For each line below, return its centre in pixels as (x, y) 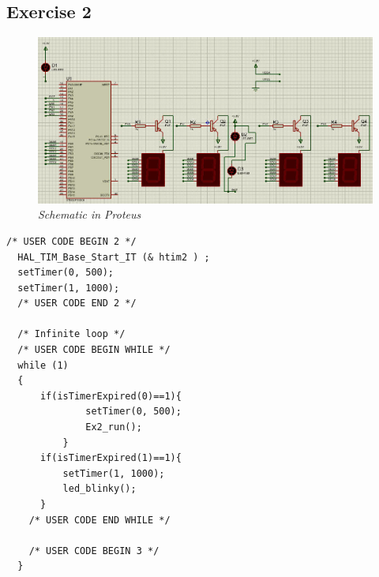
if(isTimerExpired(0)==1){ (111, 396)
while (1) (43, 365)
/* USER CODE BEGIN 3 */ (94, 551)
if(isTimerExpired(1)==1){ (111, 458)
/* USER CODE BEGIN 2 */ (71, 241)
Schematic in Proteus (90, 214)
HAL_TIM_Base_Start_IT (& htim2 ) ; (114, 257)
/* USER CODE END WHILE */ (99, 520)
